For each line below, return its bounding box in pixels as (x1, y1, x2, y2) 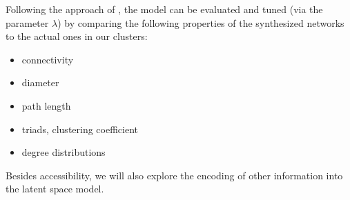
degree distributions (21, 145, 106, 159)
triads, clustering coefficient (21, 121, 139, 136)
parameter (6, 15, 49, 30)
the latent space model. (6, 181, 104, 196)
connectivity (21, 52, 74, 66)
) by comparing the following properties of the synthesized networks (57, 15, 344, 30)
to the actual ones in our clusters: (6, 29, 148, 43)
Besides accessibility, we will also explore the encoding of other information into (6, 168, 343, 182)
